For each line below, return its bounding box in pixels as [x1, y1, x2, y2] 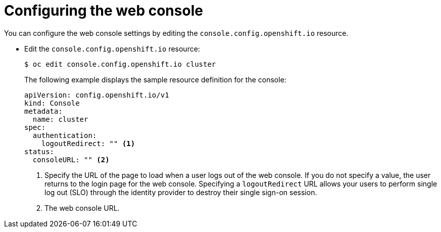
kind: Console [24, 99, 80, 107]
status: [24, 147, 55, 156]
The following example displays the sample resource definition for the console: [24, 75, 286, 84]
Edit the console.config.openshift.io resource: [24, 44, 200, 53]
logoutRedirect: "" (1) [41, 139, 135, 148]
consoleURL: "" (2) [32, 155, 110, 164]
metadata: [24, 107, 63, 115]
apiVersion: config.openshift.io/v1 [24, 90, 169, 99]
